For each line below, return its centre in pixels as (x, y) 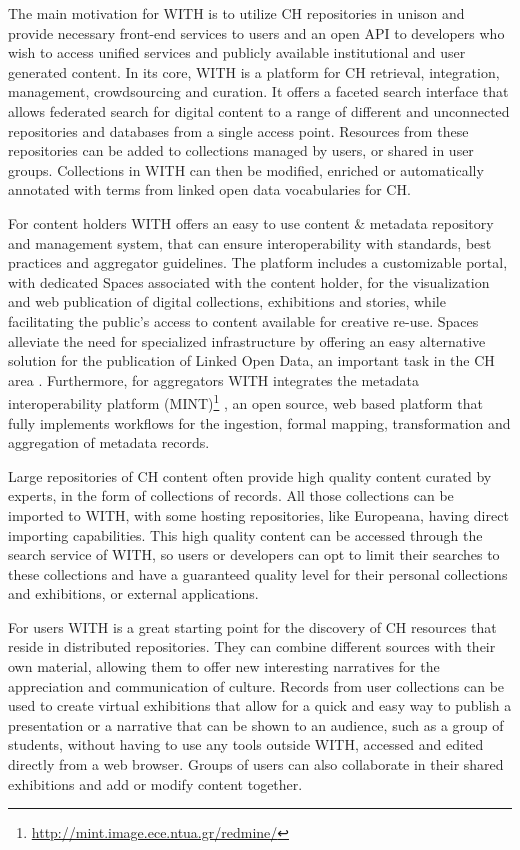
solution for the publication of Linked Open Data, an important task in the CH (251, 360)
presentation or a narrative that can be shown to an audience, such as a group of (256, 724)
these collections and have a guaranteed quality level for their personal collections (258, 573)
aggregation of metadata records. (109, 442)
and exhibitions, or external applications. (133, 593)
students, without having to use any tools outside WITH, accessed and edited (246, 744)
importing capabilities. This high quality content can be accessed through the (245, 534)
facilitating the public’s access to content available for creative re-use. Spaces (243, 320)
